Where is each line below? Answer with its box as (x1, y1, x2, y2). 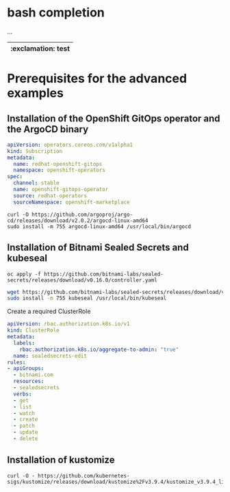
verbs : (13, 391, 32, 397)
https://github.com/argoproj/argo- (31, 211, 133, 218)
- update (13, 429, 38, 436)
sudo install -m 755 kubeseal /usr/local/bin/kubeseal (7, 295, 167, 302)
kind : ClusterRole (7, 327, 60, 334)
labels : (13, 339, 36, 347)
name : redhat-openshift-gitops (13, 160, 103, 167)
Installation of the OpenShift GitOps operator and (7, 112, 220, 124)
